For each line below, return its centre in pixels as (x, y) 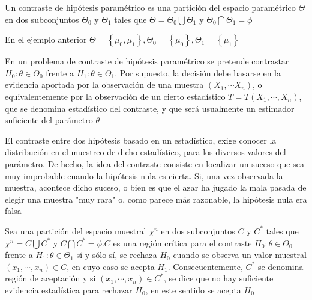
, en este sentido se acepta (193, 289)
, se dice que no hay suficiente (219, 278)
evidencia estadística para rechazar (69, 289)
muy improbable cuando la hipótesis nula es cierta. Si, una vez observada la (144, 175)
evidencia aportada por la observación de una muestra (104, 84)
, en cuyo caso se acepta (111, 266)
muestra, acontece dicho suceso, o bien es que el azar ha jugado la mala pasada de (156, 187)
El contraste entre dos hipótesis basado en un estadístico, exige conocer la (141, 140)
